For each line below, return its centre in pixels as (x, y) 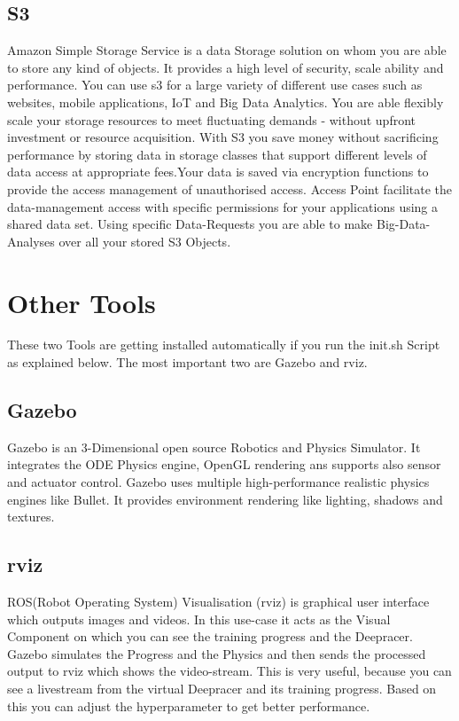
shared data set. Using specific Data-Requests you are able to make (190, 224)
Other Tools (82, 302)
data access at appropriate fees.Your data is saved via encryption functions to (218, 172)
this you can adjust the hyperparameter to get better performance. (189, 705)
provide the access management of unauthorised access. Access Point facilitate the (230, 188)
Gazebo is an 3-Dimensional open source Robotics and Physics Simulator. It (214, 447)
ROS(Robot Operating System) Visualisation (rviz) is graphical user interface (218, 602)
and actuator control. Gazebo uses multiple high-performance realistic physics (218, 482)
